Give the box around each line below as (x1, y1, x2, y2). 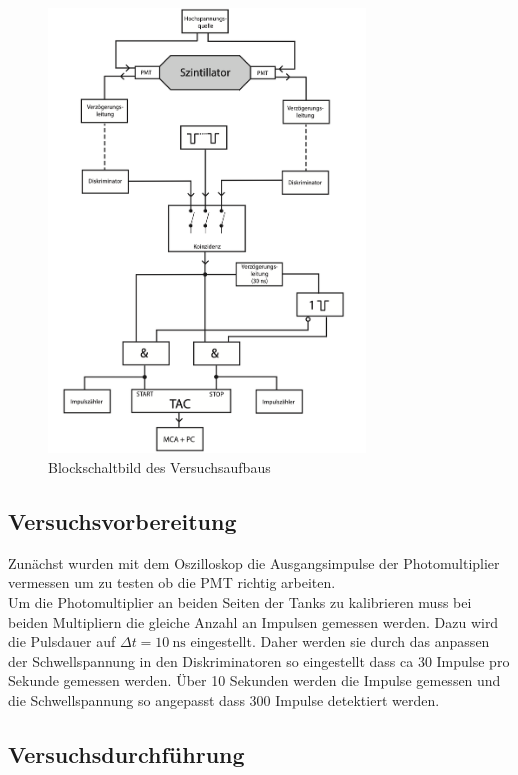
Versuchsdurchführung (8, 738, 245, 769)
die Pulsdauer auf (8, 631, 116, 652)
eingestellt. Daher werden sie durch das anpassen (190, 631, 490, 652)
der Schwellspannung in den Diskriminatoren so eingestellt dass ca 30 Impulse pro (8, 650, 510, 671)
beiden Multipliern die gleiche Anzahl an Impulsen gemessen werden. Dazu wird (8, 611, 499, 632)
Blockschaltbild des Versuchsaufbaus (48, 457, 271, 478)
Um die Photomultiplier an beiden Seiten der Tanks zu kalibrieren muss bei (8, 592, 472, 613)
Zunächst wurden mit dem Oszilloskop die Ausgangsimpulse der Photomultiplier (8, 552, 500, 573)
